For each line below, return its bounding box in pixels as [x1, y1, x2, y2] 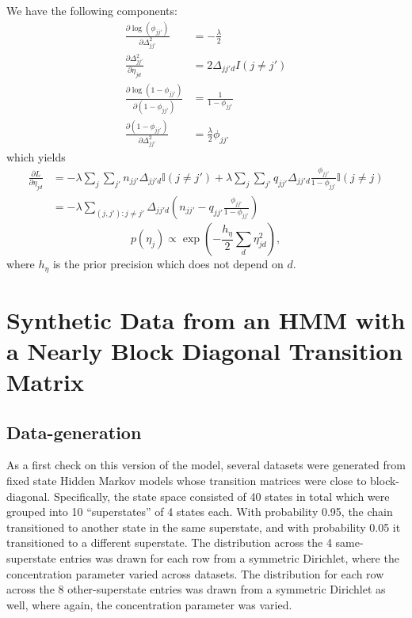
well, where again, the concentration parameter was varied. [6, 596, 292, 612]
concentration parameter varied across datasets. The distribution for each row [6, 565, 384, 582]
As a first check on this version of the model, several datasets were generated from [6, 457, 406, 473]
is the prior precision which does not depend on [52, 256, 284, 272]
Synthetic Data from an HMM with [6, 303, 406, 336]
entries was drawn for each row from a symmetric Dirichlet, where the [59, 550, 399, 567]
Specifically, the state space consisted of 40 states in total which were [53, 487, 390, 504]
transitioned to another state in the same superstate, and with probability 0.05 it [6, 518, 401, 535]
